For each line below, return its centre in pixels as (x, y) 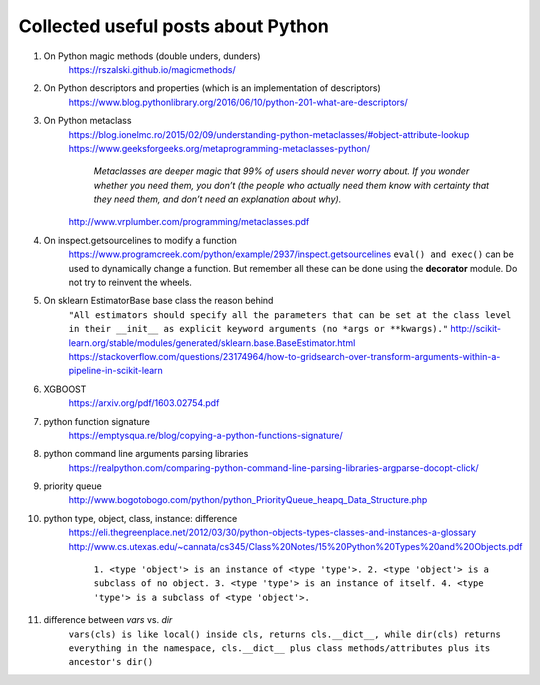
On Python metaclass (87, 121)
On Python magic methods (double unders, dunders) (152, 56)
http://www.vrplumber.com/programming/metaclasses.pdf (189, 222)
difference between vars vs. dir (108, 620)
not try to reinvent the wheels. (130, 282)
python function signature (96, 421)
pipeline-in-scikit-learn (116, 371)
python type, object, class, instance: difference (140, 518)
